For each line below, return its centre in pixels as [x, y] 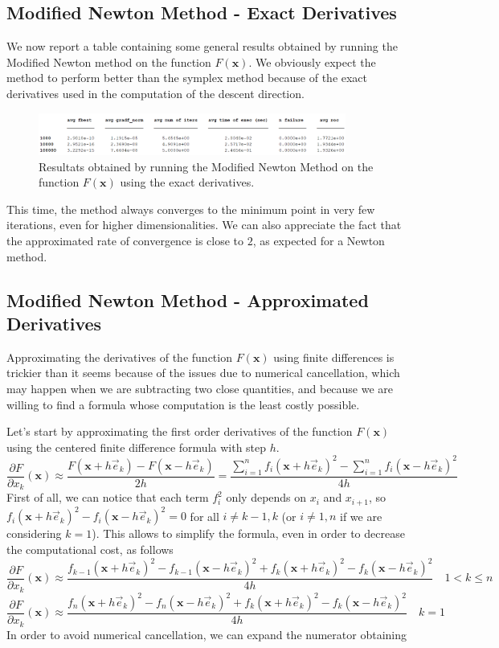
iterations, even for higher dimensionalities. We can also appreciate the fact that [204, 225]
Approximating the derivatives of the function [119, 357]
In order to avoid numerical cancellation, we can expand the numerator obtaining [207, 634]
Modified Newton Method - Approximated [188, 299]
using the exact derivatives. [187, 182]
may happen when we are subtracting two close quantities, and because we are [200, 389]
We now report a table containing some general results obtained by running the [202, 46]
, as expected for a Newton [319, 241]
